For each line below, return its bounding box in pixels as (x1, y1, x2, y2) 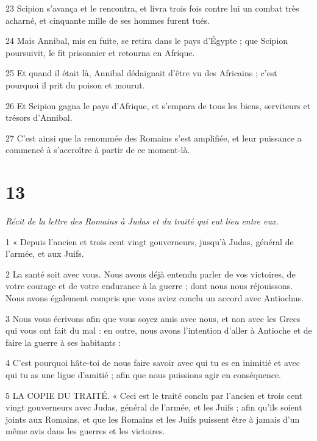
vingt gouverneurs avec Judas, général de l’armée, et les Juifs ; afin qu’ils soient (5, 401, 302, 414)
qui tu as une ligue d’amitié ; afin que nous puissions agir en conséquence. (5, 368, 282, 381)
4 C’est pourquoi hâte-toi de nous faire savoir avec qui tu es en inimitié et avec (5, 356, 300, 369)
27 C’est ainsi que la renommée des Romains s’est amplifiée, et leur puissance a (5, 131, 302, 144)
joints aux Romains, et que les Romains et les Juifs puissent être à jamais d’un (5, 412, 300, 425)
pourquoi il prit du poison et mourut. (5, 78, 145, 91)
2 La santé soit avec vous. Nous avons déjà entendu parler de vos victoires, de (5, 267, 296, 280)
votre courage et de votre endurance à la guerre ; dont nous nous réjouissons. (5, 279, 293, 292)
